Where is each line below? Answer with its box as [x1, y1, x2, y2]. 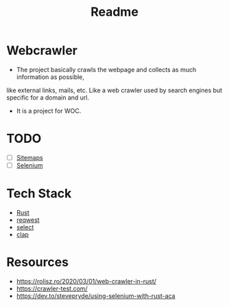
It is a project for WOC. [16, 106, 82, 115]
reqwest [16, 216, 40, 224]
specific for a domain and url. [6, 93, 90, 102]
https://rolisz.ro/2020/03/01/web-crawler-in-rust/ [16, 277, 157, 285]
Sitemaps [16, 153, 43, 161]
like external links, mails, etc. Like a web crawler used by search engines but [6, 86, 223, 94]
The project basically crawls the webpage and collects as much [16, 65, 197, 73]
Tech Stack [6, 186, 72, 201]
